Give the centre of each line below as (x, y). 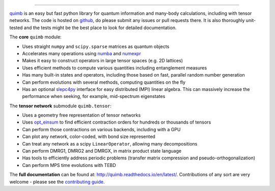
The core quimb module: (36, 37)
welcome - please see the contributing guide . (57, 182)
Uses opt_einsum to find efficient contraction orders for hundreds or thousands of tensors (117, 122)
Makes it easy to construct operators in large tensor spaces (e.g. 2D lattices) (103, 61)
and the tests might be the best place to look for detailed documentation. (100, 28)
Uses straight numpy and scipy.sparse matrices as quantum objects (96, 46)
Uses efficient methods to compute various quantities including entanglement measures (115, 68)
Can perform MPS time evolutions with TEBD (69, 165)
